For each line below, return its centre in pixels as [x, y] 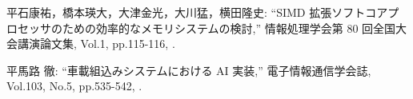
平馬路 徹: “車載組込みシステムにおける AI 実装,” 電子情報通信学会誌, [189, 70]
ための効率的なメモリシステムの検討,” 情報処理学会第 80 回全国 [229, 28]
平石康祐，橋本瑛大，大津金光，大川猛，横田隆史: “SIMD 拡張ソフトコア [197, 12]
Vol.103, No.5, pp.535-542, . [74, 86]
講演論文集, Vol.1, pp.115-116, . [96, 44]
